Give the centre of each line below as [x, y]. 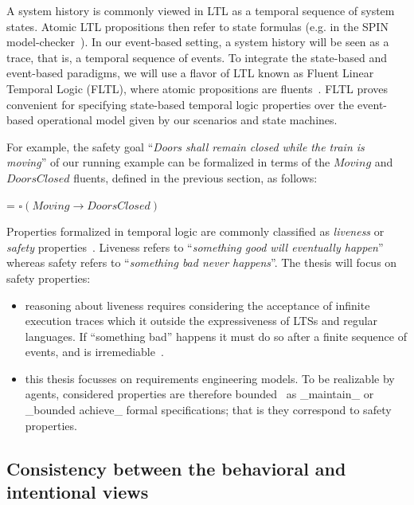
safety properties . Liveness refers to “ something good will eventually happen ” [195, 247]
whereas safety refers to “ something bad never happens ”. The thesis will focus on [202, 262]
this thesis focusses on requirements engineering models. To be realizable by [210, 378]
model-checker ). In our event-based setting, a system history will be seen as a [198, 42]
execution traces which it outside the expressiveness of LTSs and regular [201, 321]
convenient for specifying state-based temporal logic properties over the [180, 104]
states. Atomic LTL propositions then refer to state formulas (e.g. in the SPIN [197, 26]
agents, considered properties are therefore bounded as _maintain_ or [199, 394]
